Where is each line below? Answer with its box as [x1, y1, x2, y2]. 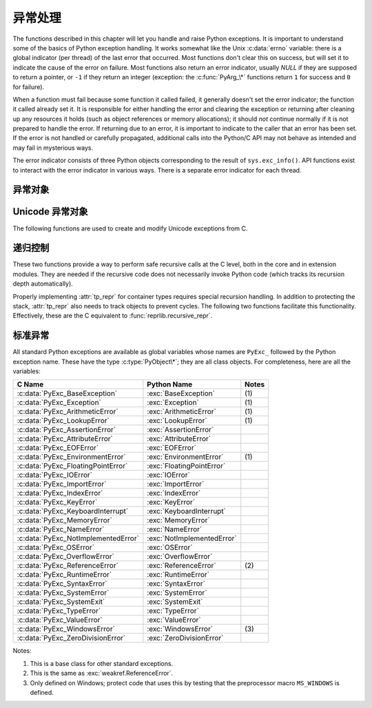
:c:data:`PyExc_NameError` [17, 524, 105, 534]
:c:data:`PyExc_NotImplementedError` [17, 533, 139, 543]
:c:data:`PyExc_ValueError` [17, 615, 103, 625]
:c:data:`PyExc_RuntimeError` [17, 570, 112, 580]
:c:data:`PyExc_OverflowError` [17, 552, 115, 562]
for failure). [12, 83, 45, 91]
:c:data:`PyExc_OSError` [17, 542, 94, 552]
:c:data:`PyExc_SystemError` [17, 588, 110, 598]
